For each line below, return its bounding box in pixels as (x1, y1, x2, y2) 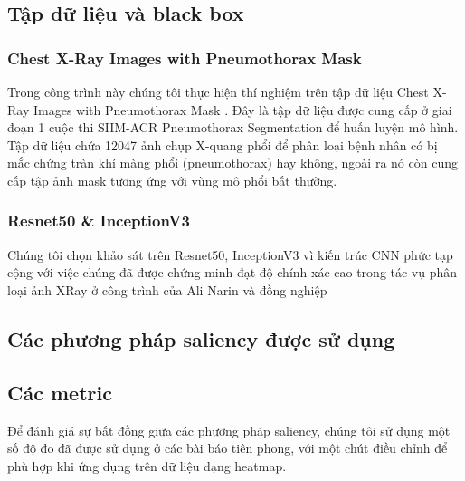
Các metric (7, 378, 112, 406)
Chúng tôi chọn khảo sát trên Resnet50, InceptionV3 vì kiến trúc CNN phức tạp (7, 245, 453, 264)
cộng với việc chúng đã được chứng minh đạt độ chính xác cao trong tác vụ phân (7, 263, 458, 282)
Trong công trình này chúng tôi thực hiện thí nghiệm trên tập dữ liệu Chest (7, 82, 429, 101)
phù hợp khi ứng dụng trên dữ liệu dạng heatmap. (7, 456, 287, 475)
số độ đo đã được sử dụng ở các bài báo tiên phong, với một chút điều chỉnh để (7, 438, 448, 457)
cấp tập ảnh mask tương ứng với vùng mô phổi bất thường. (7, 170, 337, 189)
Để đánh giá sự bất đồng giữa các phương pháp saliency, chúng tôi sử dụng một (7, 420, 451, 439)
